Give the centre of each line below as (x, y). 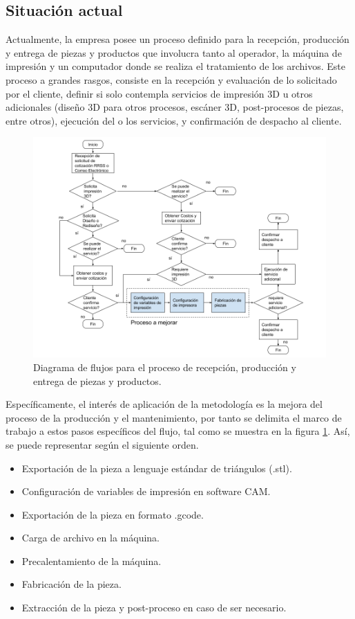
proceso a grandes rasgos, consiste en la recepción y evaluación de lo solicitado (171, 79)
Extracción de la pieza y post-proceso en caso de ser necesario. (154, 608)
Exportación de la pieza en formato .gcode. (113, 514)
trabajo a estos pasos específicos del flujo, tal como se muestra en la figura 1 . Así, (178, 431)
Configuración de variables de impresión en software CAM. (146, 491)
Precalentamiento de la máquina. (92, 560)
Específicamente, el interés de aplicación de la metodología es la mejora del (164, 404)
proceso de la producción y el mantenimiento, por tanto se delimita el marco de (174, 417)
